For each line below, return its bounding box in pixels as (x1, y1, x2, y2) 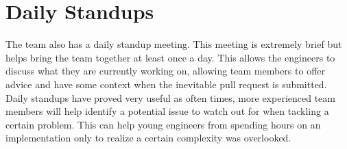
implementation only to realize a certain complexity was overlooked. (5, 131, 291, 145)
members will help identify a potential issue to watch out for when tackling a (5, 104, 329, 118)
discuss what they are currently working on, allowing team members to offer (5, 64, 326, 78)
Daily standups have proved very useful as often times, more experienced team (5, 90, 335, 105)
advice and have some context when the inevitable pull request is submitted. (5, 77, 327, 91)
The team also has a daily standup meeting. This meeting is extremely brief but (5, 37, 342, 51)
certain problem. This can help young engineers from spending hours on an (5, 117, 321, 131)
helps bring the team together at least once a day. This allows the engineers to (5, 50, 335, 64)
